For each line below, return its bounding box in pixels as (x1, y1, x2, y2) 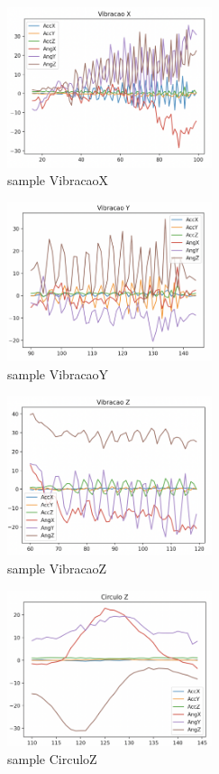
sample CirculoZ (7, 750, 97, 769)
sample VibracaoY (7, 365, 109, 384)
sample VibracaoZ (7, 558, 107, 577)
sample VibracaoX (7, 171, 109, 190)
